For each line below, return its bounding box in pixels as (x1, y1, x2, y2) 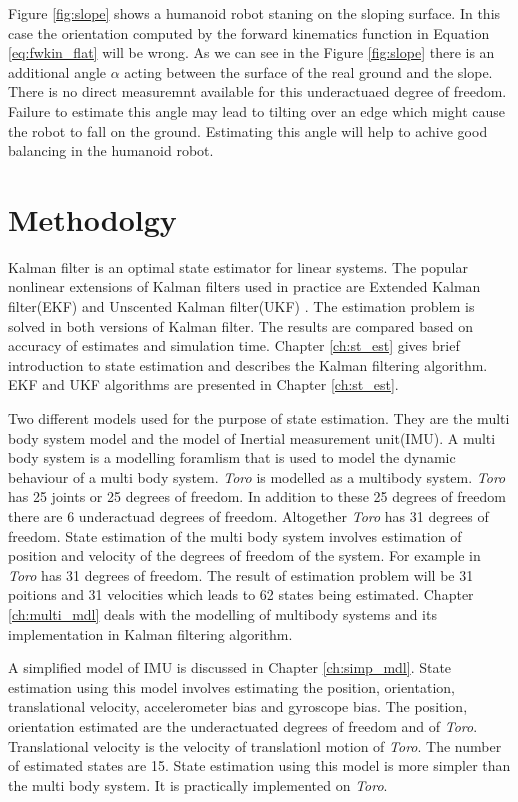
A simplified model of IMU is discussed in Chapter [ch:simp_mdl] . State (8, 657, 452, 678)
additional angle (8, 61, 107, 82)
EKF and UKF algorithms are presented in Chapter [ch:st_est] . (8, 374, 399, 395)
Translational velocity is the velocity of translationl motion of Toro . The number (8, 735, 502, 756)
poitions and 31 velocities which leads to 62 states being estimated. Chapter (8, 584, 474, 605)
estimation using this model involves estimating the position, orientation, (8, 676, 455, 697)
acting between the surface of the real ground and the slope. (124, 61, 493, 82)
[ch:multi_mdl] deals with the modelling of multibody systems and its (8, 603, 437, 624)
